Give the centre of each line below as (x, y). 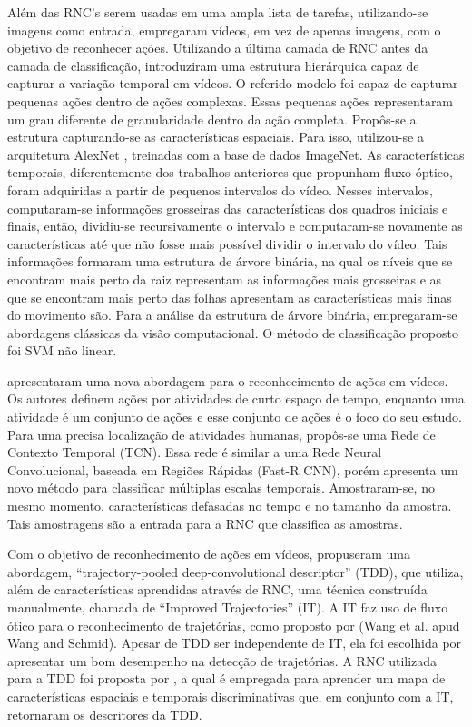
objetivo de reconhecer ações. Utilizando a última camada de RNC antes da (218, 48)
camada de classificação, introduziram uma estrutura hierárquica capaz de (213, 65)
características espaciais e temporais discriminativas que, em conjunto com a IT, (231, 696)
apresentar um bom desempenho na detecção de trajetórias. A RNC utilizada (222, 660)
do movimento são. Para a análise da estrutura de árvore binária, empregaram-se (232, 315)
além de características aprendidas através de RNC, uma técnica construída (217, 589)
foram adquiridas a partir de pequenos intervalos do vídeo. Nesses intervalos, (220, 189)
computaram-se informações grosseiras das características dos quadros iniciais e (228, 208)
